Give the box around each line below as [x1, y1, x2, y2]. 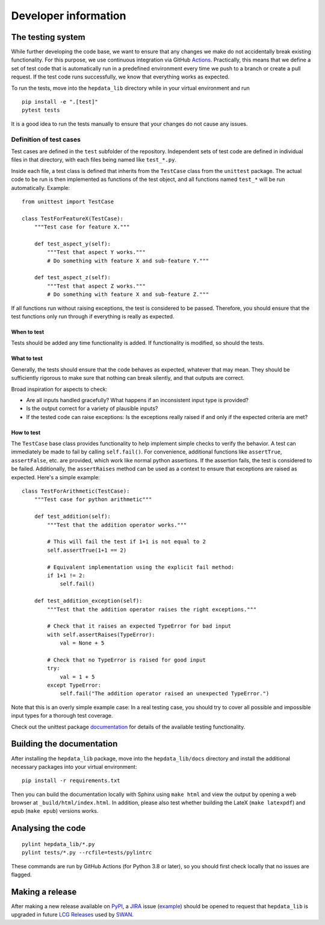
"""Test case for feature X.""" [34, 224, 130, 230]
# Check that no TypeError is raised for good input [47, 656, 206, 663]
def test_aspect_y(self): [34, 240, 111, 247]
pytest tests [22, 107, 60, 114]
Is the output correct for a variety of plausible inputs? [26, 405, 158, 412]
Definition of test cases [11, 135, 81, 144]
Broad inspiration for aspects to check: [11, 385, 108, 393]
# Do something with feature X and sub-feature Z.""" [47, 291, 209, 298]
